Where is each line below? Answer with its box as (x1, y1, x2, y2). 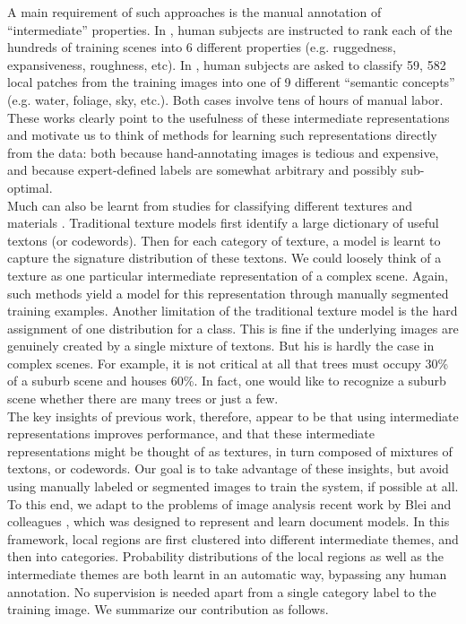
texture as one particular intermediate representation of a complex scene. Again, (7, 265, 448, 284)
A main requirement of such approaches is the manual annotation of (7, 3, 382, 21)
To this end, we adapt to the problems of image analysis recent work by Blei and (7, 494, 452, 513)
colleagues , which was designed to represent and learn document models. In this (7, 512, 450, 531)
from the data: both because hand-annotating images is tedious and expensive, (7, 143, 439, 161)
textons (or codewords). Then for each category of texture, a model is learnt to (7, 230, 441, 249)
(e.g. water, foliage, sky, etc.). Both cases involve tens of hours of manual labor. (7, 90, 444, 108)
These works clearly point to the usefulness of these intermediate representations (7, 108, 450, 126)
